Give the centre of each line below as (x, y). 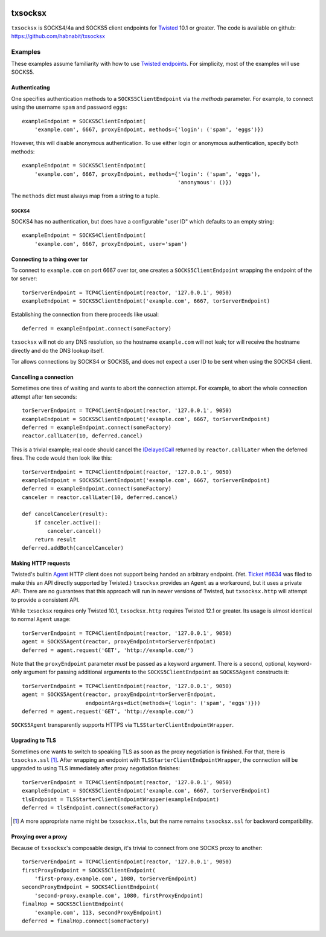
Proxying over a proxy (39, 837)
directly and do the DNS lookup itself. (57, 350)
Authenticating (31, 88)
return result (55, 539)
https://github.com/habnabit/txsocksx (58, 36)
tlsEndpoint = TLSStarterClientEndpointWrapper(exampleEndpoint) (121, 799)
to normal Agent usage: (41, 619)
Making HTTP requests (41, 563)
